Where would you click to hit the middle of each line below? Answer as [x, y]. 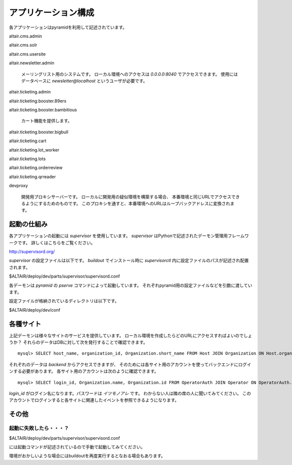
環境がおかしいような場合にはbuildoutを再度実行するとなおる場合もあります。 [87, 456]
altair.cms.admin [26, 36]
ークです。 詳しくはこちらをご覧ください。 [52, 242]
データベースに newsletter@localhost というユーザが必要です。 [84, 81]
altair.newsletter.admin [32, 63]
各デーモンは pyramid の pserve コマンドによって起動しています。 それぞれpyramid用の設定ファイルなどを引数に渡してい [131, 285]
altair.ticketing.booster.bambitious [43, 110]
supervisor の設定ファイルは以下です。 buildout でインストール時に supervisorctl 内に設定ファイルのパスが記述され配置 [129, 260]
